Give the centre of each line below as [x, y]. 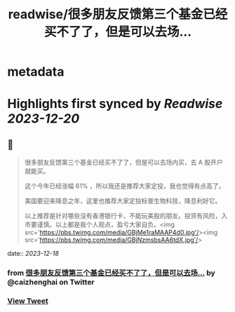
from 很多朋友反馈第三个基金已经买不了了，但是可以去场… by [111, 273]
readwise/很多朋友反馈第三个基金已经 [118, 14]
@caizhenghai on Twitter [51, 283]
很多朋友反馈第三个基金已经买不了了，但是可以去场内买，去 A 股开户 [123, 163]
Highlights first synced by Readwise [115, 104]
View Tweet [28, 301]
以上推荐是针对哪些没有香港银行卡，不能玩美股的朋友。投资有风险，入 [126, 216]
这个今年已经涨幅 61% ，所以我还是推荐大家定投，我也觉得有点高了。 [125, 186]
